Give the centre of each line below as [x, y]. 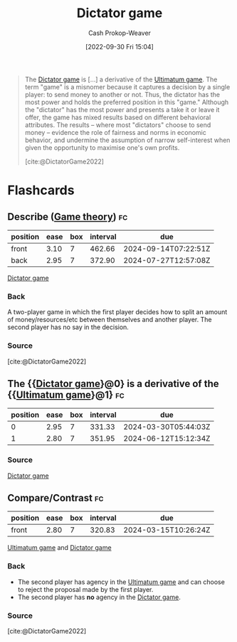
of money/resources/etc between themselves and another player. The [110, 320]
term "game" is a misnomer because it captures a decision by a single [127, 86]
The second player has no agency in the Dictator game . [99, 597]
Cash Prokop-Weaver [120, 33]
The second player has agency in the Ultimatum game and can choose [121, 582]
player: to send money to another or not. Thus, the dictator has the [122, 94]
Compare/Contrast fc [56, 498]
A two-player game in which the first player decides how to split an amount [117, 312]
